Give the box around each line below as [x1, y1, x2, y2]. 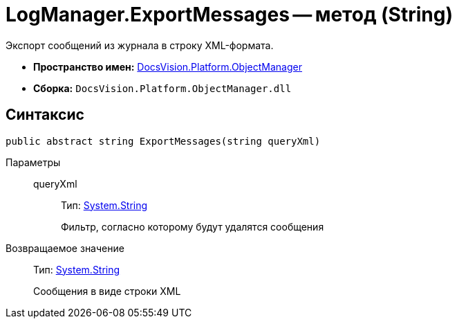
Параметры [6, 156, 61, 168]
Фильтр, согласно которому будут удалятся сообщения [61, 220, 324, 233]
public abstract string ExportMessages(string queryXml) [6, 135, 321, 147]
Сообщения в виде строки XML [33, 285, 181, 297]
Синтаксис [6, 106, 84, 124]
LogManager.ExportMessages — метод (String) [6, 3, 453, 26]
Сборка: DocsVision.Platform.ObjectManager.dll [33, 82, 292, 94]
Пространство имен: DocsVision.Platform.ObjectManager [33, 60, 302, 73]
